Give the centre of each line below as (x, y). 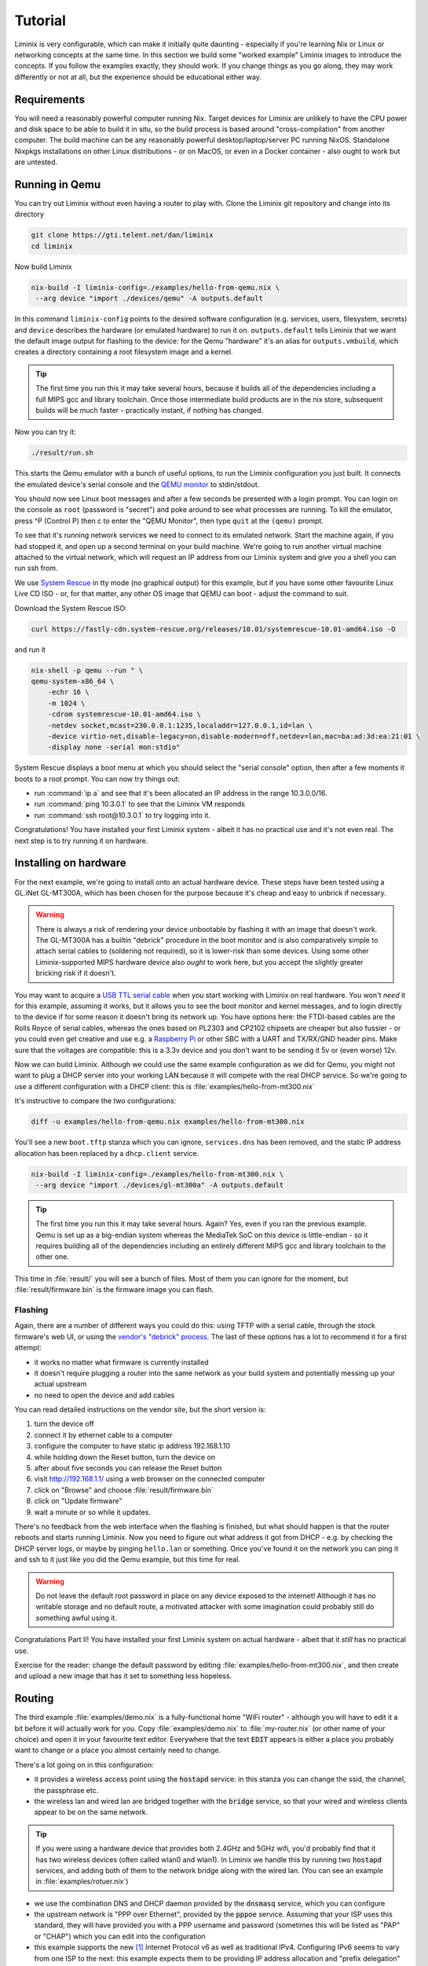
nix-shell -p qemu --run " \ (87, 670)
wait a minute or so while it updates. (92, 1512)
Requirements (50, 99)
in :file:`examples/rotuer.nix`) (82, 1881)
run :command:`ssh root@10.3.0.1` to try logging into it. (123, 815)
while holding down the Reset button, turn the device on (125, 1457)
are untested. (36, 162)
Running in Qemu (58, 184)
